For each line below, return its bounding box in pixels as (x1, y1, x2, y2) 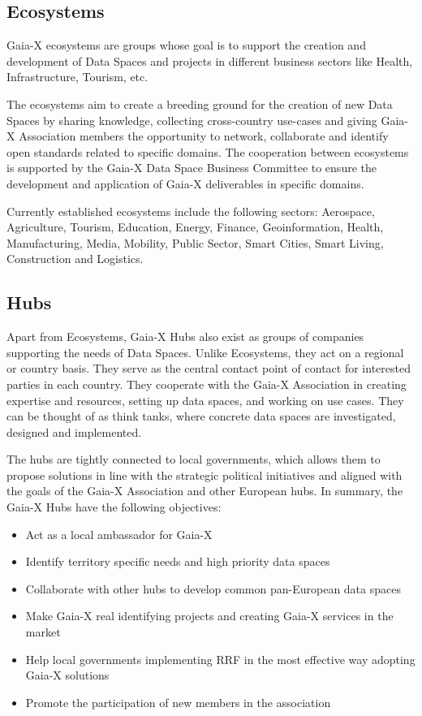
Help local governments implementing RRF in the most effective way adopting (25, 650, 416, 667)
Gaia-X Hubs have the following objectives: (6, 498, 222, 515)
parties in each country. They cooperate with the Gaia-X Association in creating (6, 375, 407, 392)
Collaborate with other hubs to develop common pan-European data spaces (25, 580, 401, 597)
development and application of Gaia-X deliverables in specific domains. (6, 175, 364, 192)
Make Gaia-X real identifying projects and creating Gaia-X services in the (25, 607, 394, 624)
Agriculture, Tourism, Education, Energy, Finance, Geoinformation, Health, (6, 218, 384, 235)
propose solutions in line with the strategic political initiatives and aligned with (6, 466, 403, 483)
